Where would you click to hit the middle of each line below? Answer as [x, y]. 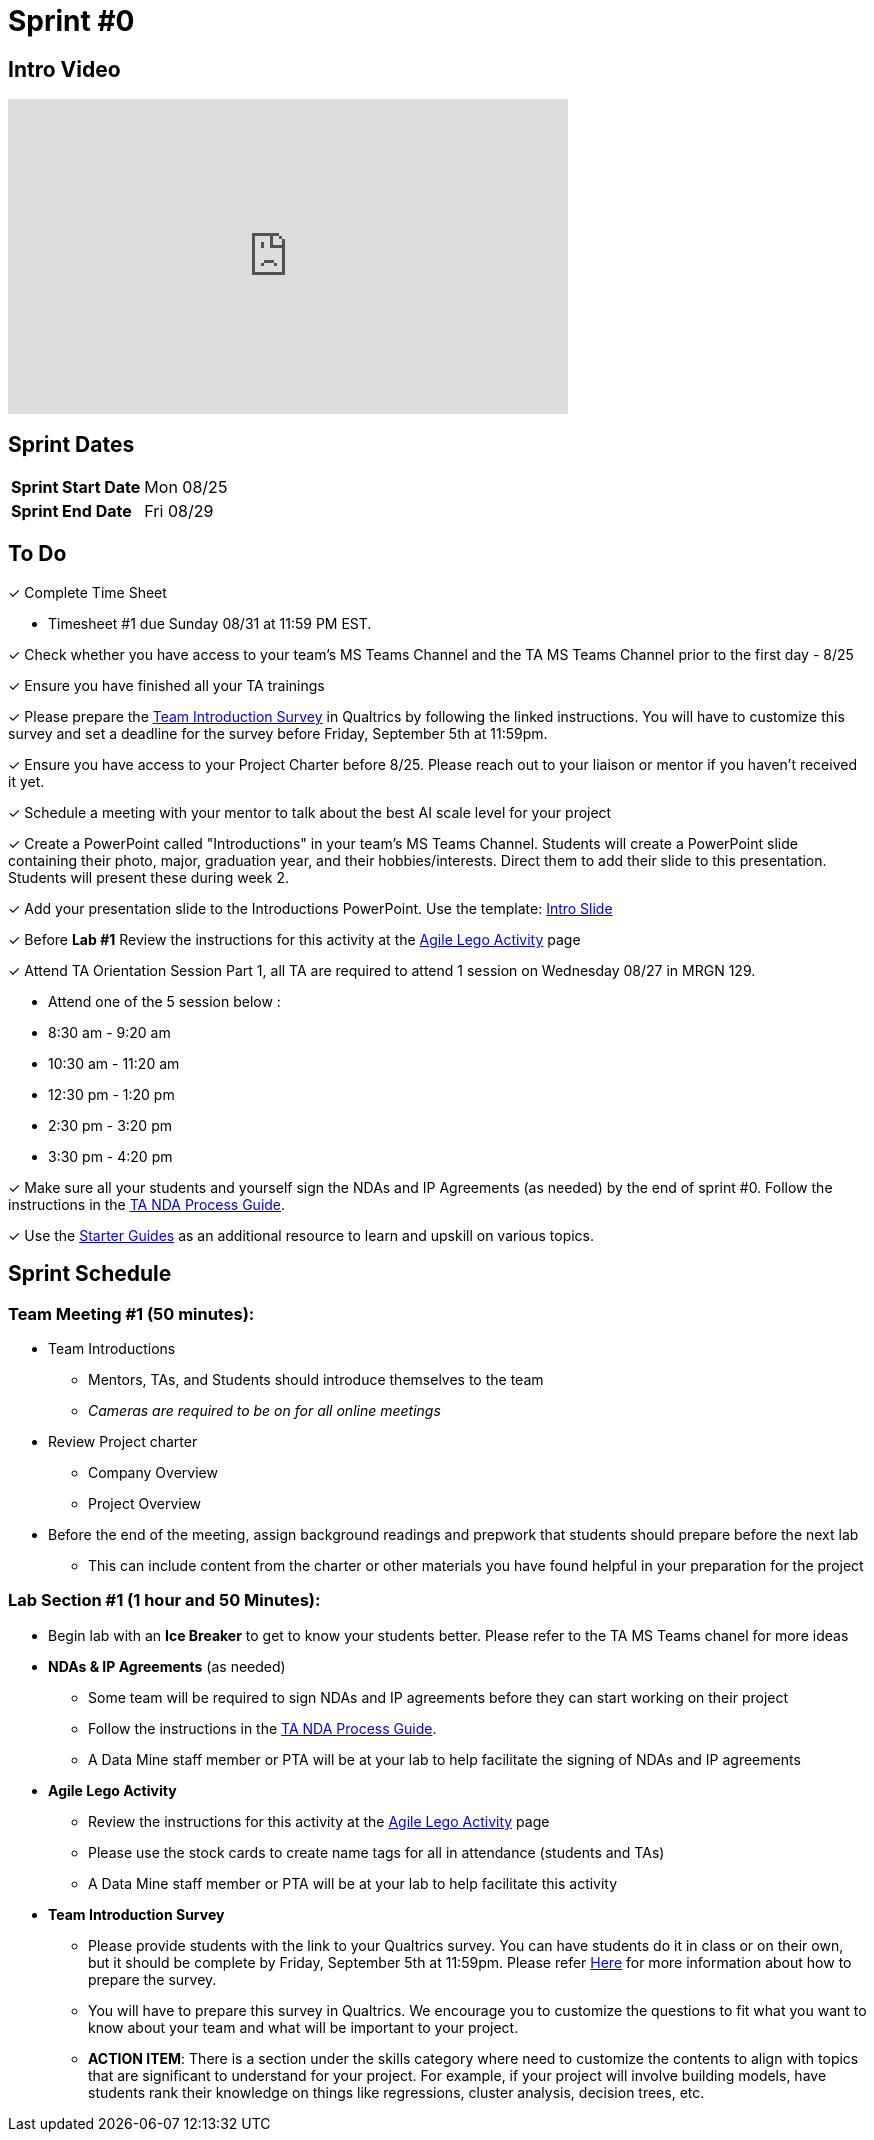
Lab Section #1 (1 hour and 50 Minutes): [164, 1600]
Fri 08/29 [179, 511]
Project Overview [145, 1504]
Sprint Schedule [90, 1274]
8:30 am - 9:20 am [109, 1032]
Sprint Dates [71, 444]
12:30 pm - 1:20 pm [111, 1094]
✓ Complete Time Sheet [87, 592]
